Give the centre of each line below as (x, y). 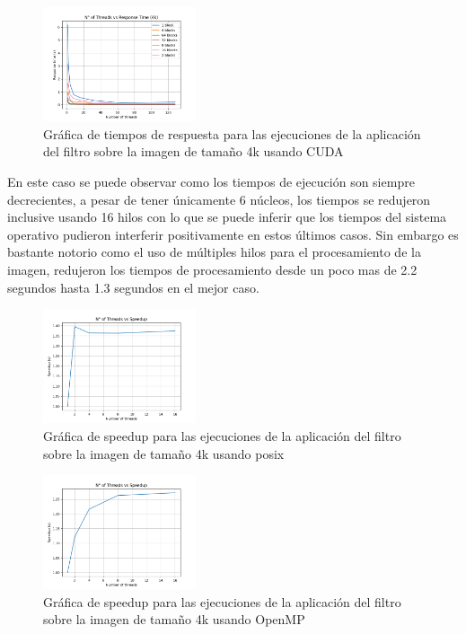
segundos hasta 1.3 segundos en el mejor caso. (133, 287)
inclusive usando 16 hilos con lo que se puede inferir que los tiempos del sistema (227, 217)
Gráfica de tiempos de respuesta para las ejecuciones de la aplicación (232, 133)
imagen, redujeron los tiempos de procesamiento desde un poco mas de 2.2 (212, 269)
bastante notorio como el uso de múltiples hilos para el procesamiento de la (214, 252)
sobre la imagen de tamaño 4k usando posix (164, 453)
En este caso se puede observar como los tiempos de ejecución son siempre (211, 181)
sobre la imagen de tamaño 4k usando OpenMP (174, 619)
